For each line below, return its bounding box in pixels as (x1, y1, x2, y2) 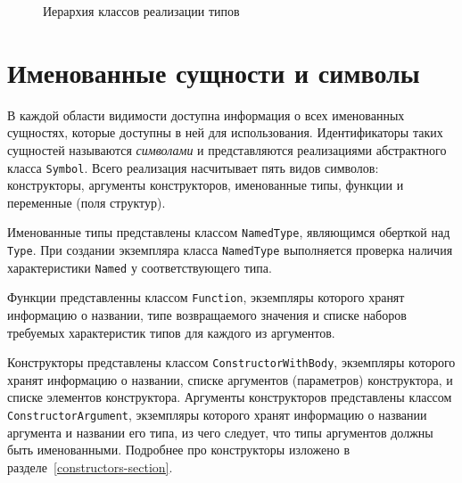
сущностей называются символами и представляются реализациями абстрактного (7, 140, 447, 159)
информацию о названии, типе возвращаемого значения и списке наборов (7, 305, 407, 323)
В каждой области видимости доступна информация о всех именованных (7, 105, 405, 124)
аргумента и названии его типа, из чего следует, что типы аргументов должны (7, 422, 433, 441)
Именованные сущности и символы (7, 53, 420, 90)
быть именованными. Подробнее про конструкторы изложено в (7, 440, 351, 459)
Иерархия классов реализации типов (43, 2, 240, 20)
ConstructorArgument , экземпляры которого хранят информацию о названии (7, 405, 427, 423)
